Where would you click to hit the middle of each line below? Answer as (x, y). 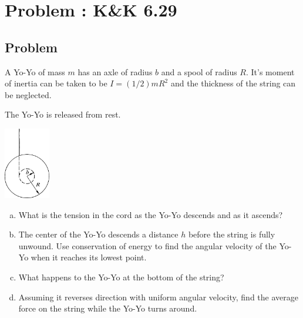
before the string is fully (232, 234)
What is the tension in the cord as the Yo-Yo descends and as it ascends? (151, 214)
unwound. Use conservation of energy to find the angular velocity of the (147, 245)
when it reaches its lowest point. (89, 257)
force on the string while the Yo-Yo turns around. (108, 308)
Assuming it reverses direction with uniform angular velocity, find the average (158, 297)
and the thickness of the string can (233, 83)
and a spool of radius (199, 71)
